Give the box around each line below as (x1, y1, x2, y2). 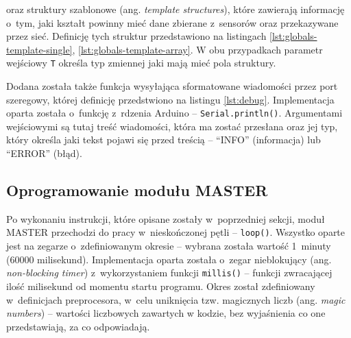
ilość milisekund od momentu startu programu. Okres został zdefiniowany (6, 278, 315, 293)
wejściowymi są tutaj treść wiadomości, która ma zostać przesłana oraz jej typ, (6, 119, 338, 133)
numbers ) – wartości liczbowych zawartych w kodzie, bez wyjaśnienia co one (6, 306, 326, 320)
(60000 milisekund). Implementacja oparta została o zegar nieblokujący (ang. (6, 252, 332, 266)
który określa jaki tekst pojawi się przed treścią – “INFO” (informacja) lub (6, 132, 321, 147)
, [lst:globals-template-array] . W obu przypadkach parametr (72, 42, 323, 56)
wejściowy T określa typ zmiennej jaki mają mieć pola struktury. (6, 56, 276, 70)
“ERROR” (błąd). (6, 146, 82, 160)
